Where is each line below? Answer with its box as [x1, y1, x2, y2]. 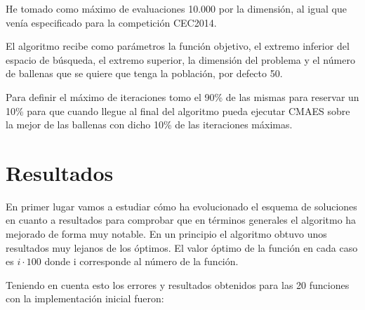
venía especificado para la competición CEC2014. [6, 15, 217, 29]
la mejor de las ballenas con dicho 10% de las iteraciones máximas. [6, 117, 293, 132]
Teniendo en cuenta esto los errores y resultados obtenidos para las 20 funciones [6, 277, 350, 292]
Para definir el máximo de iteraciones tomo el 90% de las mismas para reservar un [6, 89, 359, 104]
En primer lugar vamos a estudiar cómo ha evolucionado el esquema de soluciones [6, 198, 357, 213]
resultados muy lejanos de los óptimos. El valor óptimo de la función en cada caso [6, 240, 358, 255]
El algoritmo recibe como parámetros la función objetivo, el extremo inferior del [6, 39, 350, 53]
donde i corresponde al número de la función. [44, 254, 239, 269]
